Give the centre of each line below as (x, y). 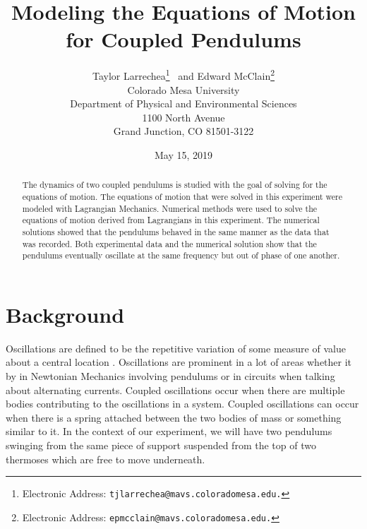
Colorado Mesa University (183, 89)
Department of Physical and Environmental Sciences (183, 103)
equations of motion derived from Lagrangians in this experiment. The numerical (171, 220)
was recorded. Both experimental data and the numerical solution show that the (169, 243)
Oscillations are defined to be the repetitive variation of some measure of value (176, 348)
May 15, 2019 (183, 154)
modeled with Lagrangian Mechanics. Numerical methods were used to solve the (170, 208)
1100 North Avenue (183, 117)
